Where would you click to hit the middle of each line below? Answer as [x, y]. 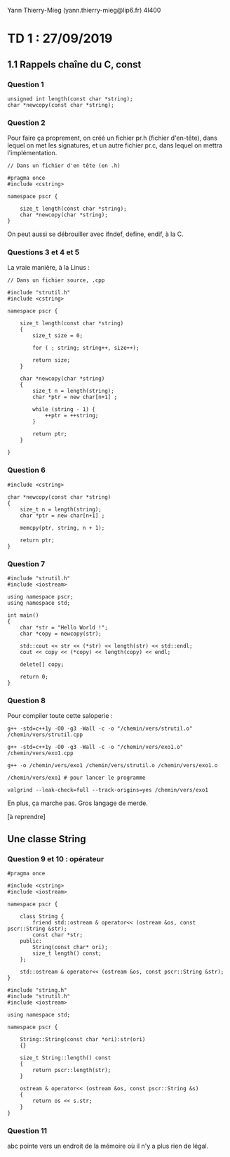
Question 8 [26, 700]
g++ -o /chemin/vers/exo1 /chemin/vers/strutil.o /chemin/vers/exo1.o [113, 766]
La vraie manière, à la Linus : [48, 268]
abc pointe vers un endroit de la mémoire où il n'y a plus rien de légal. [108, 1146]
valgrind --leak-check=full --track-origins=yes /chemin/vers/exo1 [108, 790]
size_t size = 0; [57, 336]
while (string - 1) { [64, 410]
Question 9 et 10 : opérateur [56, 858]
